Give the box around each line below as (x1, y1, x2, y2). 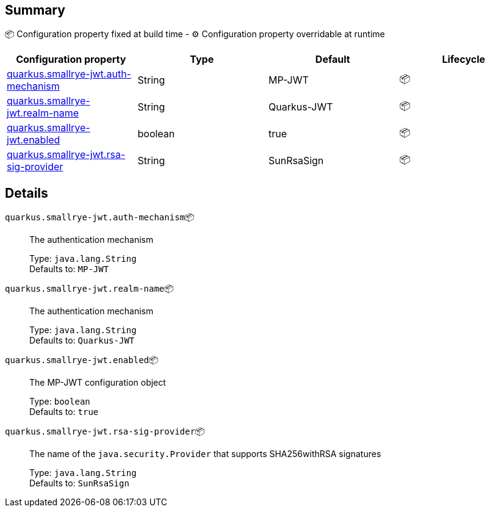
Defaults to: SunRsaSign (29, 478, 129, 489)
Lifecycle (442, 53, 486, 66)
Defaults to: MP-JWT (29, 264, 109, 275)
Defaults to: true (29, 406, 99, 417)
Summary (5, 2, 65, 18)
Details (5, 185, 48, 201)
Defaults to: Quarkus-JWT (29, 335, 135, 346)
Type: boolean (29, 396, 90, 407)
